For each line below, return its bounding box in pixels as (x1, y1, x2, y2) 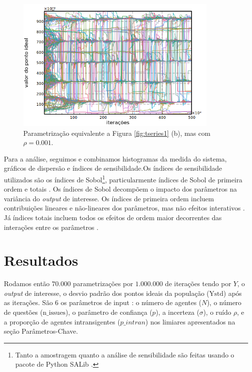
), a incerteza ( (156, 307, 200, 317)
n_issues (43, 309, 66, 317)
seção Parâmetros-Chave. (4, 326, 78, 336)
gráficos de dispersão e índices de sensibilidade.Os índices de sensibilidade (4, 163, 222, 173)
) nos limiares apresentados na (145, 316, 236, 326)
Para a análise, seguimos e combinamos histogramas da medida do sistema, (4, 153, 227, 163)
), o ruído (203, 307, 232, 317)
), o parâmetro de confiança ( (65, 307, 153, 317)
